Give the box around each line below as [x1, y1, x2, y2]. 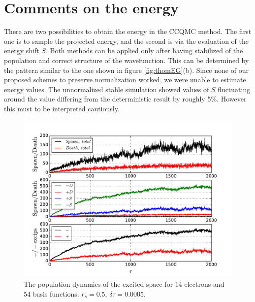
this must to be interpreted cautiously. [4, 103, 120, 113]
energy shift [4, 45, 39, 56]
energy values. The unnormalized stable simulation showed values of [4, 84, 209, 94]
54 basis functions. [24, 288, 79, 299]
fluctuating [218, 84, 251, 94]
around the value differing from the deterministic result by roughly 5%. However [4, 94, 247, 104]
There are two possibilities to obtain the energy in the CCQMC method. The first [4, 26, 252, 36]
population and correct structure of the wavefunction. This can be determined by [4, 55, 249, 65]
